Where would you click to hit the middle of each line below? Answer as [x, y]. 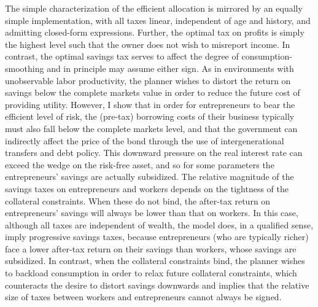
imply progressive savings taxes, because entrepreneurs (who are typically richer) [157, 237]
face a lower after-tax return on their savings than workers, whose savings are [151, 248]
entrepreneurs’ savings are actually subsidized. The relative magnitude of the [149, 177]
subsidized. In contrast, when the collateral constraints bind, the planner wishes [155, 261]
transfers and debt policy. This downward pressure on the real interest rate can [154, 153]
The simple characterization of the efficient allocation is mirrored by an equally [154, 8]
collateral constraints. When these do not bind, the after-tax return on [138, 200]
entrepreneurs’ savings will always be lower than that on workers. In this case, [152, 213]
